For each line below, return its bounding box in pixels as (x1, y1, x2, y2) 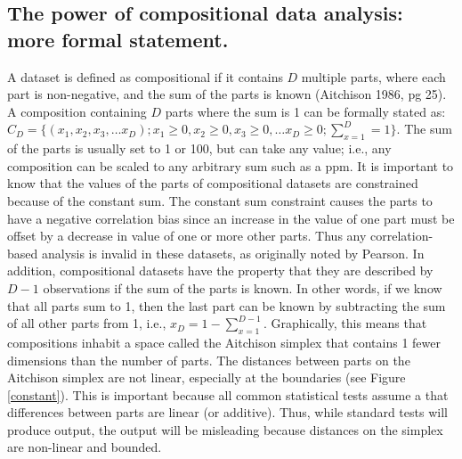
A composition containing (7, 102, 147, 120)
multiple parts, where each (301, 67, 446, 86)
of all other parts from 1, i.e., (7, 314, 166, 332)
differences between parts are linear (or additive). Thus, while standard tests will (7, 403, 448, 422)
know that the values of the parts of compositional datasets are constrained (7, 174, 418, 193)
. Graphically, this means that (263, 314, 427, 332)
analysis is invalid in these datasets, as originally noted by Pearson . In (41, 243, 425, 262)
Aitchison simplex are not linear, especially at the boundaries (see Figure (7, 368, 406, 387)
